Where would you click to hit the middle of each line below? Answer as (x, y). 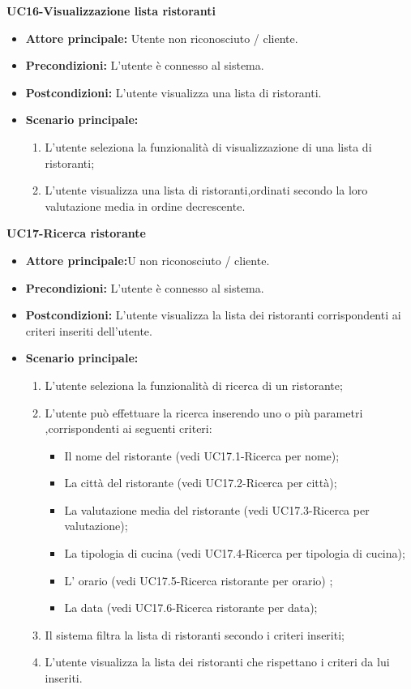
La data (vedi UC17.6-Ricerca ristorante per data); (191, 608)
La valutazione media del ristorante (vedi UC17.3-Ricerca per (217, 509)
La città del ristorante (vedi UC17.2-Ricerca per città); (201, 483)
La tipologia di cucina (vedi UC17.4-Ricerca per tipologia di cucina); (235, 553)
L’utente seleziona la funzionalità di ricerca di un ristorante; (194, 385)
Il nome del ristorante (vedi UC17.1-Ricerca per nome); (202, 455)
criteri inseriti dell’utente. (89, 330)
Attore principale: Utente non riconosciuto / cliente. (162, 38)
